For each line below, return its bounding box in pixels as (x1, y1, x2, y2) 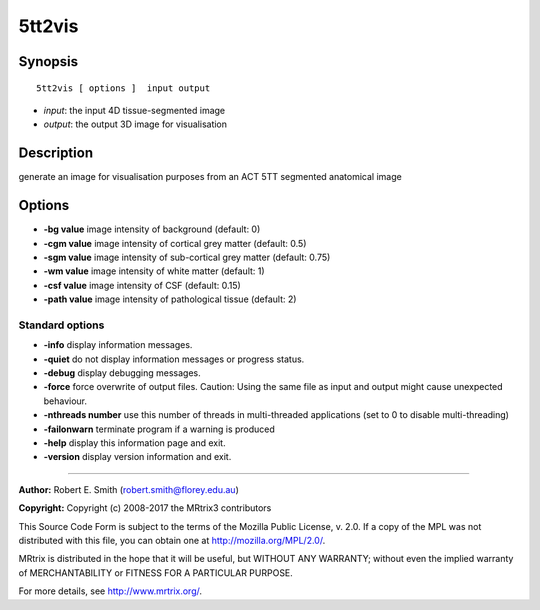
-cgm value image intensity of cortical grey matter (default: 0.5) (43, 237, 307, 249)
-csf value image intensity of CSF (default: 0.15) (43, 279, 242, 291)
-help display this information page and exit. (43, 436, 226, 449)
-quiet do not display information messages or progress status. (43, 353, 305, 365)
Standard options (18, 318, 105, 332)
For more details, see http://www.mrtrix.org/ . (18, 585, 203, 597)
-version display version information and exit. (43, 451, 232, 463)
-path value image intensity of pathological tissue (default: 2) (43, 293, 297, 305)
